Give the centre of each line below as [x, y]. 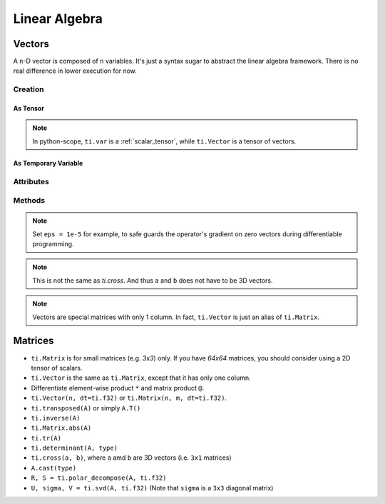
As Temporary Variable [48, 163]
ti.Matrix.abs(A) [61, 428]
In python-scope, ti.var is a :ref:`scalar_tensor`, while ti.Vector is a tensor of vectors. [164, 141]
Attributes [31, 181]
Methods [29, 201]
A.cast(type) [54, 468]
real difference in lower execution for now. [75, 71]
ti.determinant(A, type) [74, 448]
